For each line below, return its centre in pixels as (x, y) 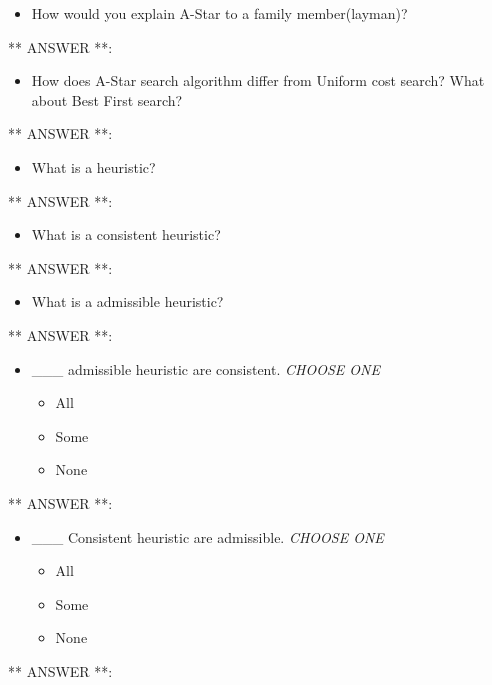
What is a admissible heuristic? (127, 301)
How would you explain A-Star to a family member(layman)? (219, 13)
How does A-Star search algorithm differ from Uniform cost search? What (258, 80)
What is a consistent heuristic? (126, 234)
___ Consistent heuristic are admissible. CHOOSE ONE (207, 536)
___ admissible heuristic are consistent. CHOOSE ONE (205, 368)
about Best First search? (107, 99)
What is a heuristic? (93, 166)
